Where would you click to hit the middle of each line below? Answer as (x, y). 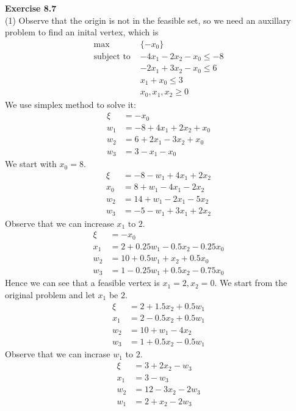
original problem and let (50, 294)
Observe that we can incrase (58, 354)
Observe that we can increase (60, 223)
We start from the (253, 283)
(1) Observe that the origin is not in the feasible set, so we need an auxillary (148, 20)
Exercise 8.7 (31, 8)
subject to (112, 56)
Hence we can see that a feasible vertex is (82, 283)
